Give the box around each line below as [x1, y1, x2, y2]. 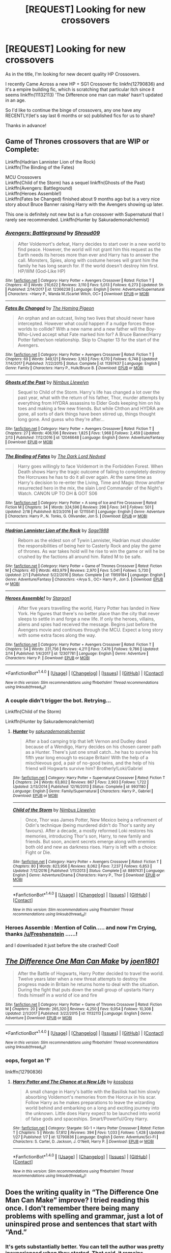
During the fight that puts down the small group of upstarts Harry [17, 987, 154, 993]
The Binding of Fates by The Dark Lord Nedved [5, 453, 106, 459]
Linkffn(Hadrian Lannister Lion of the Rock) [5, 158, 96, 165]
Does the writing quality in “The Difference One [5, 1188, 159, 1197]
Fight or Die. [25, 849, 51, 855]
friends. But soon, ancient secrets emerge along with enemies [25, 839, 156, 845]
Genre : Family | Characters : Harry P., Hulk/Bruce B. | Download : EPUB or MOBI [5, 365, 144, 371]
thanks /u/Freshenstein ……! [5, 931, 78, 938]
